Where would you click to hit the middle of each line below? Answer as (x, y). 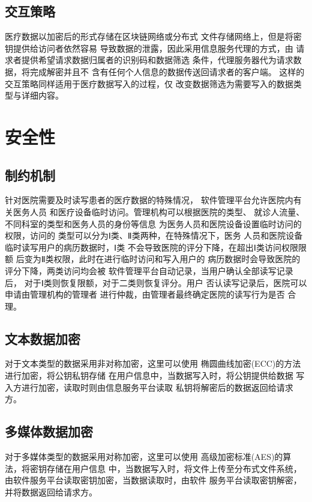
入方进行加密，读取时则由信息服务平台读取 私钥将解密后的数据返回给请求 (149, 387)
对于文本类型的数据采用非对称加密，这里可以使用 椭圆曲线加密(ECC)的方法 (153, 363)
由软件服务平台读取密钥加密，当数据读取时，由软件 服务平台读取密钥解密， (153, 480)
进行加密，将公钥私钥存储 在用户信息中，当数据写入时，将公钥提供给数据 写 (155, 375)
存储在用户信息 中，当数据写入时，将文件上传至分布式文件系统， (174, 468)
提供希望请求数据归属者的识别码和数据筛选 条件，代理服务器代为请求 (157, 60)
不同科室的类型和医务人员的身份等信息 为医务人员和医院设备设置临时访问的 (153, 223)
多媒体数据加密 (49, 431)
